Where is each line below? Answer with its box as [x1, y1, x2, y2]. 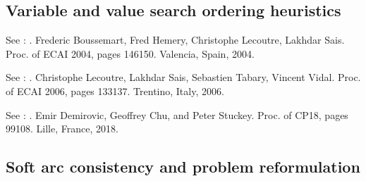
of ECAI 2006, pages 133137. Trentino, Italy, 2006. [6, 83, 224, 98]
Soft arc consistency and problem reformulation [6, 156, 360, 177]
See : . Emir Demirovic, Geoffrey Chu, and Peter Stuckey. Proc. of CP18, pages [6, 107, 348, 122]
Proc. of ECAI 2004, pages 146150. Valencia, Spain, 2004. [6, 46, 255, 61]
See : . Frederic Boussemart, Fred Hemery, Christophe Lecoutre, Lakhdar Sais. [6, 32, 345, 47]
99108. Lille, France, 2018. [6, 121, 118, 136]
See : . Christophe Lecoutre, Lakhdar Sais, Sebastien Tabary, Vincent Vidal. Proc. [6, 70, 361, 85]
